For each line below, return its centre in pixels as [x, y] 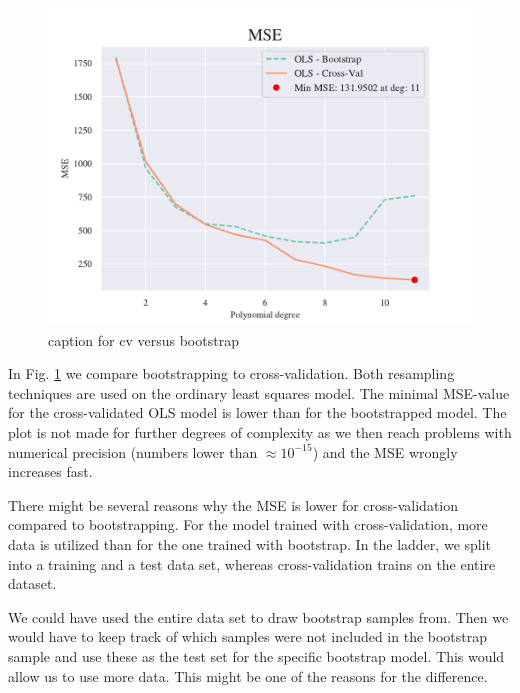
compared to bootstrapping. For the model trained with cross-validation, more [248, 524]
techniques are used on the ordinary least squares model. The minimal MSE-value [259, 392]
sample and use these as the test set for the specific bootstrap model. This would [256, 655]
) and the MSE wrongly [385, 451]
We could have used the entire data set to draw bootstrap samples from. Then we [258, 616]
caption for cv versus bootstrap [143, 339]
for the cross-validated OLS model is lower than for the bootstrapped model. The [257, 412]
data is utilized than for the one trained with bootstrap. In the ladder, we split [250, 543]
